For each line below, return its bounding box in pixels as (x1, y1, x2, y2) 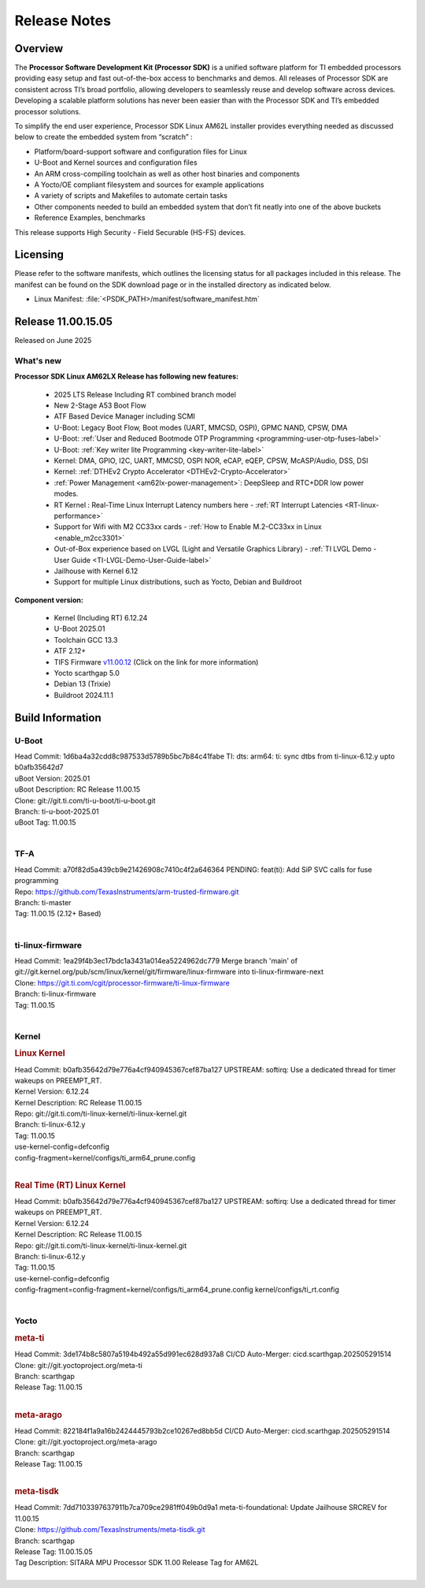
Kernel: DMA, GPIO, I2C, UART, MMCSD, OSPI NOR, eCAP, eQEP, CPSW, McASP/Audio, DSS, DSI (54, 456, 369, 465)
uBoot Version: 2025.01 (14, 773, 91, 783)
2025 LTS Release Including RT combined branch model (54, 390, 236, 399)
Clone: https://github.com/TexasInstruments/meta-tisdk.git (14, 1525, 205, 1534)
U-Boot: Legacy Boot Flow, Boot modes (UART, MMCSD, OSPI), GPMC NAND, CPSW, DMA (54, 423, 348, 432)
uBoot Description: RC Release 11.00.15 (14, 785, 141, 794)
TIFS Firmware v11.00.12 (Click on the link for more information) (54, 657, 259, 666)
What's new (14, 355, 62, 366)
